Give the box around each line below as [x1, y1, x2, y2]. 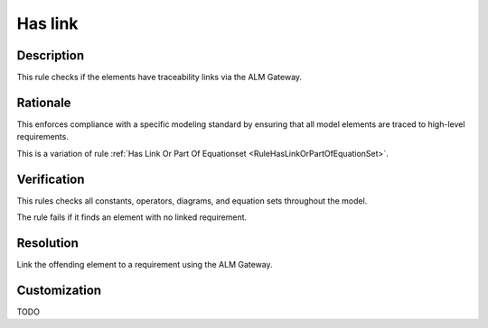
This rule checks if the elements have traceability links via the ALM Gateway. [16, 72, 303, 83]
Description [16, 48, 85, 63]
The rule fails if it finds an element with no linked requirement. [16, 212, 248, 223]
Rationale [16, 95, 71, 110]
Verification [16, 171, 85, 187]
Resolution [16, 235, 79, 251]
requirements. [16, 132, 70, 142]
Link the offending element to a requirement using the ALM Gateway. [16, 259, 273, 269]
